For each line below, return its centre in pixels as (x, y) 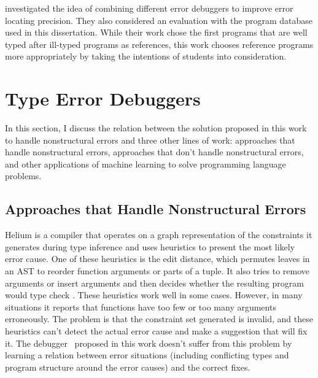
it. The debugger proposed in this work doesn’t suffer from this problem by (149, 343)
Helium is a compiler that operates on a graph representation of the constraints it (159, 235)
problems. (23, 176)
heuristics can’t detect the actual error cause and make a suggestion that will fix (156, 331)
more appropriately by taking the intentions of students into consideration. (146, 56)
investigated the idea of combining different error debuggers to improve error (149, 8)
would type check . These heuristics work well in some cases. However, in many (154, 295)
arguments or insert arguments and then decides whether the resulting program (154, 283)
